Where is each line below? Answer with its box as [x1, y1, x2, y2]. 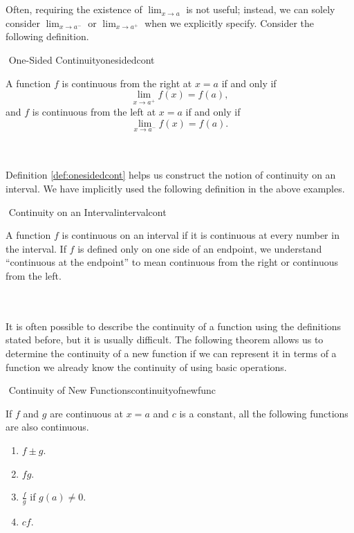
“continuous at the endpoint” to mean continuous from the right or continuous [6, 255, 339, 269]
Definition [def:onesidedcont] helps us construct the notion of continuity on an [6, 168, 336, 182]
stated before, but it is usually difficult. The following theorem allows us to [6, 332, 324, 347]
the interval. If [6, 241, 66, 255]
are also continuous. [6, 419, 89, 434]
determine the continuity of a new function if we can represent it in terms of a [6, 346, 337, 360]
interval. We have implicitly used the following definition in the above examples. [6, 181, 345, 196]
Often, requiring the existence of [6, 2, 142, 17]
